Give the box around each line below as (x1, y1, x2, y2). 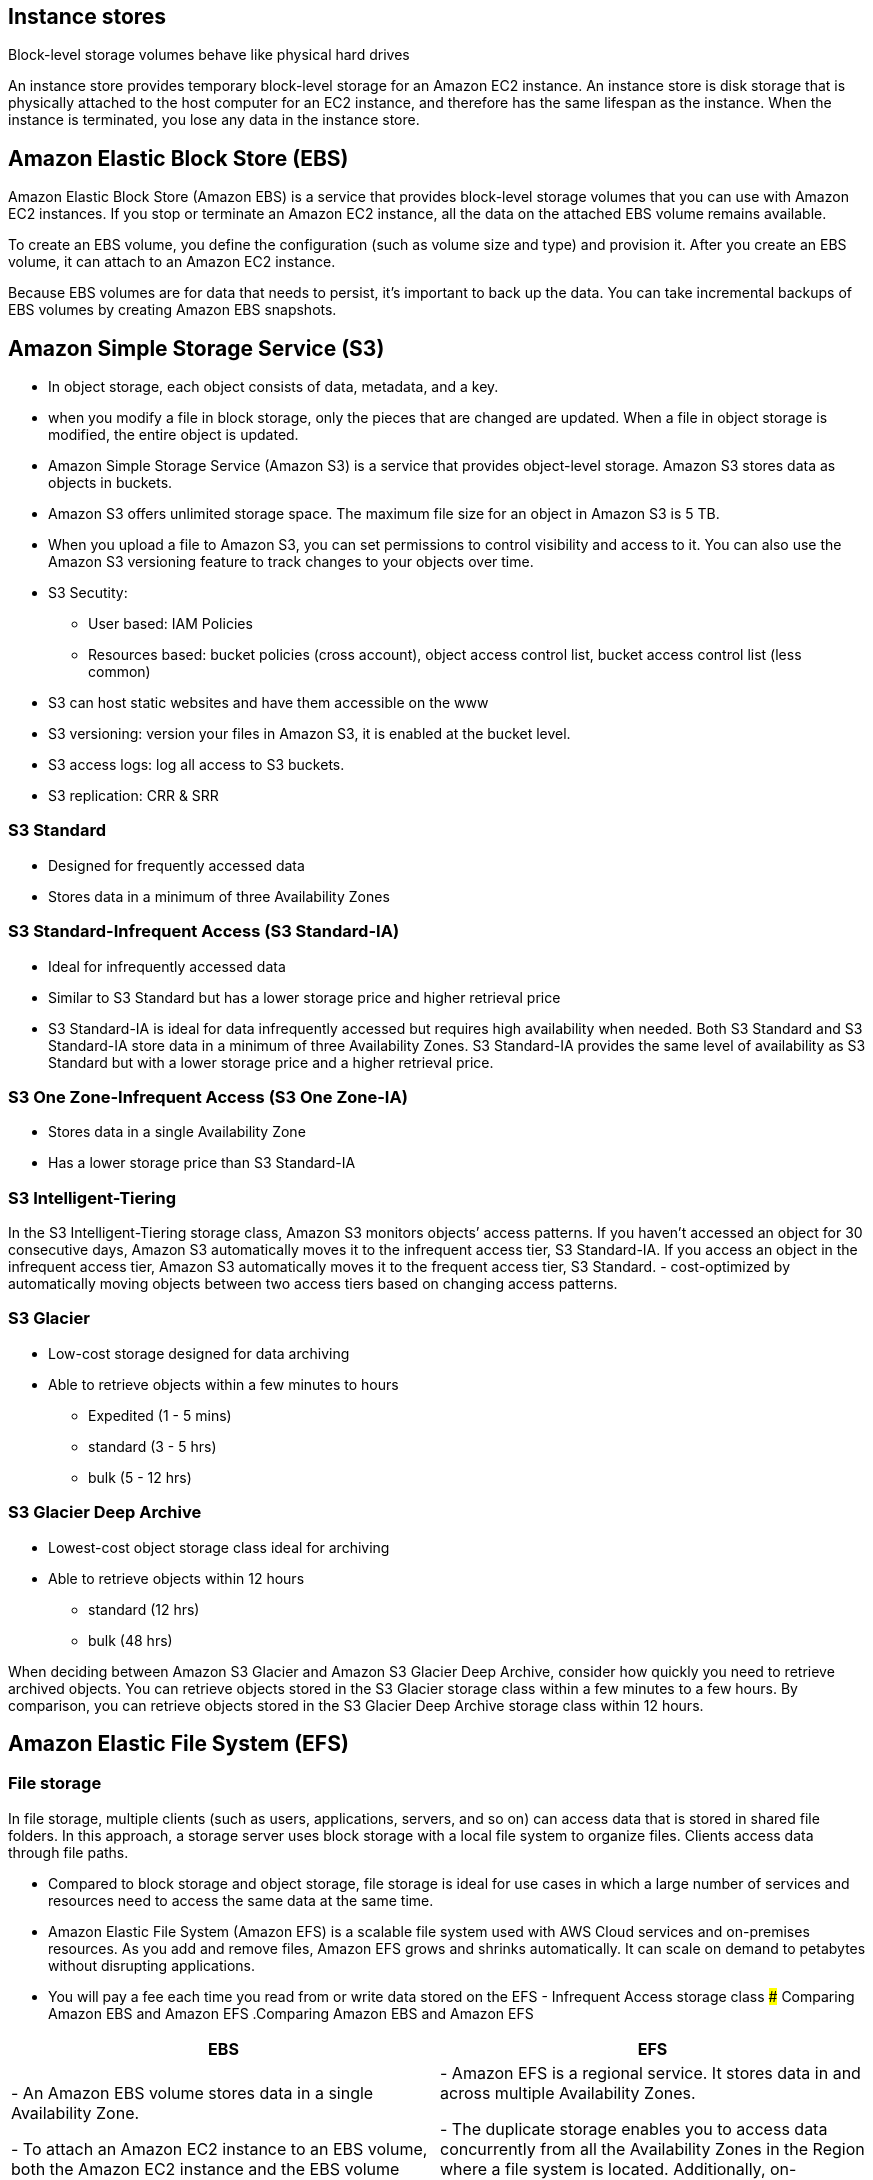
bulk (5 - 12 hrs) (88, 1468, 192, 1486)
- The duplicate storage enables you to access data (440, 2118, 828, 2139)
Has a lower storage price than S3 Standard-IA (48, 1154, 356, 1172)
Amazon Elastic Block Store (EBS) (8, 145, 349, 171)
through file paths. (8, 1843, 129, 1861)
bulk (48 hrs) (88, 1631, 173, 1649)
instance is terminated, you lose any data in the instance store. (8, 111, 420, 129)
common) (88, 663, 151, 681)
